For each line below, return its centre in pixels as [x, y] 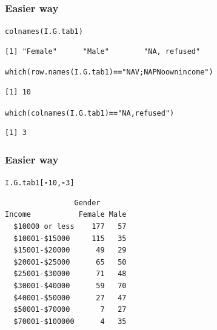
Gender [87, 203]
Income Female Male [66, 215]
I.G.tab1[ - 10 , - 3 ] [40, 183]
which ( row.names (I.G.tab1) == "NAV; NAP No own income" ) [109, 72]
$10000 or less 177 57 [70, 227]
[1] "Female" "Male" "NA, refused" [103, 51]
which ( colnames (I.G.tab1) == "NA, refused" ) [90, 113]
